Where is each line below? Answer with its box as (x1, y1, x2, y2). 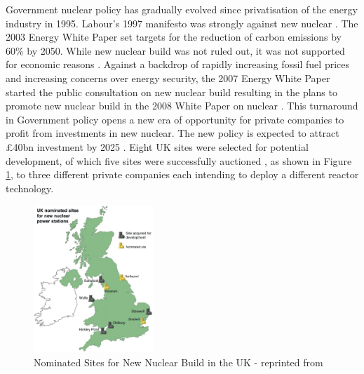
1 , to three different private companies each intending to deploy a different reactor (6, 167, 359, 182)
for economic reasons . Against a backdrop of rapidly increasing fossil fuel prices (6, 57, 350, 72)
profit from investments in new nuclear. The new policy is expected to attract (6, 126, 339, 140)
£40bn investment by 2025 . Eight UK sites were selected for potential (6, 139, 309, 154)
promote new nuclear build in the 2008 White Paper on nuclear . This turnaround (6, 98, 358, 113)
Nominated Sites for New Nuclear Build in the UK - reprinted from (34, 354, 323, 369)
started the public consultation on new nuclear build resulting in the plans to (6, 84, 337, 99)
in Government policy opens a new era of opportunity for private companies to (6, 112, 344, 126)
